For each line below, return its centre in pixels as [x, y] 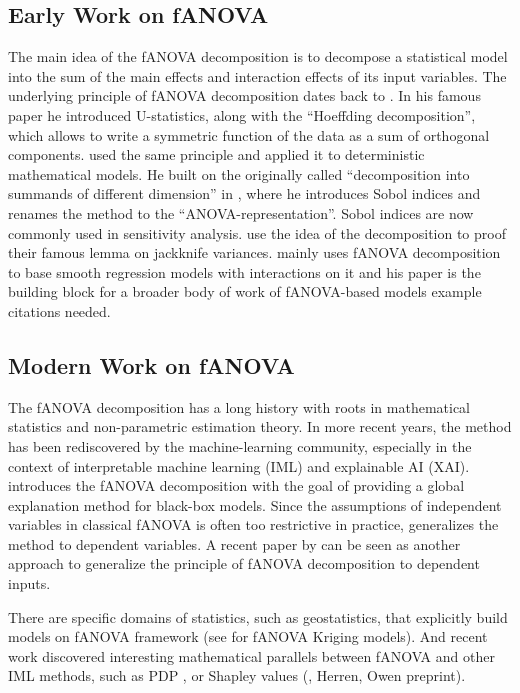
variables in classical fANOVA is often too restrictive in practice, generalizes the [253, 524]
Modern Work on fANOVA [151, 364]
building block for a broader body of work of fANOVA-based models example [245, 291]
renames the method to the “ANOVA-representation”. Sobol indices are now [241, 212]
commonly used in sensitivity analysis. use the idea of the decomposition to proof [257, 232]
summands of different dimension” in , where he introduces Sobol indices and [244, 193]
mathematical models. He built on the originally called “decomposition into [239, 173]
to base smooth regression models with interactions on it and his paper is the [244, 271]
